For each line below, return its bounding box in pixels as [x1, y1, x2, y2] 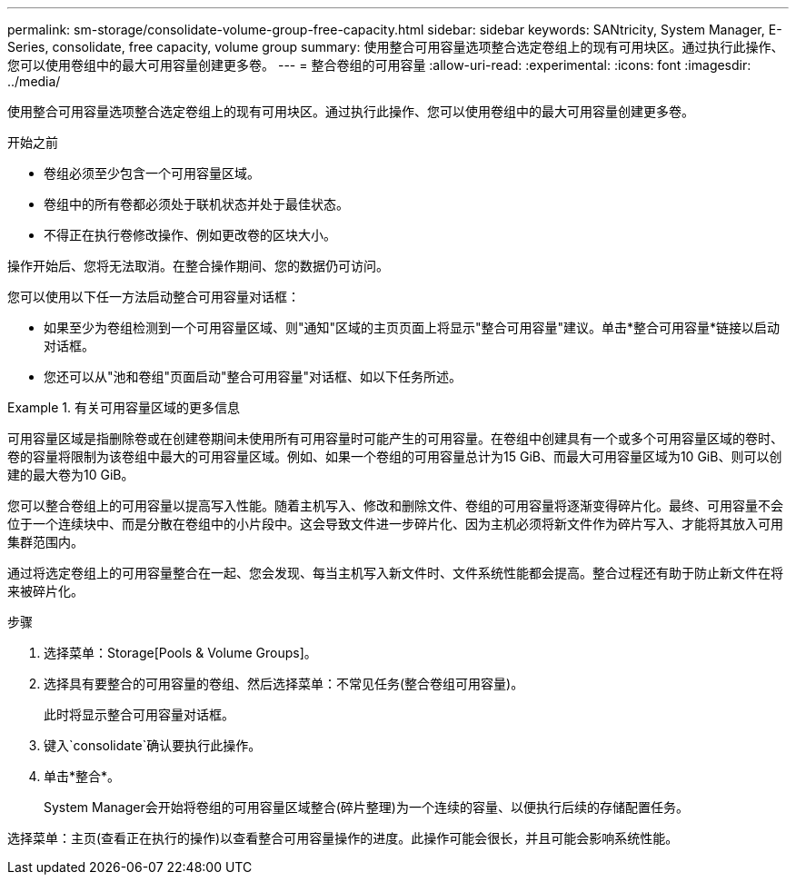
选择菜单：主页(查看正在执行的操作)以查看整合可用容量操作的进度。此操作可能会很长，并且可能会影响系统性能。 [7, 830, 679, 846]
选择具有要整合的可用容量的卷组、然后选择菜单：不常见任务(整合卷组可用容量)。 [44, 676, 524, 691]
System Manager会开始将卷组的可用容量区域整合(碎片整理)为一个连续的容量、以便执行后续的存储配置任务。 [44, 799, 689, 815]
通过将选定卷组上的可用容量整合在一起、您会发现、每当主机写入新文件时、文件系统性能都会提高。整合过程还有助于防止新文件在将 [7, 565, 783, 580]
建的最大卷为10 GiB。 [7, 467, 134, 482]
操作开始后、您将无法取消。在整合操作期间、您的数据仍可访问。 [7, 258, 389, 273]
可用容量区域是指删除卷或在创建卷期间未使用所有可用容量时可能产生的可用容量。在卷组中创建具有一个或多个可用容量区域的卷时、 [7, 431, 783, 446]
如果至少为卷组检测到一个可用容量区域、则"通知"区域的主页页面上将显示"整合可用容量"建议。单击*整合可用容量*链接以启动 [44, 320, 781, 335]
